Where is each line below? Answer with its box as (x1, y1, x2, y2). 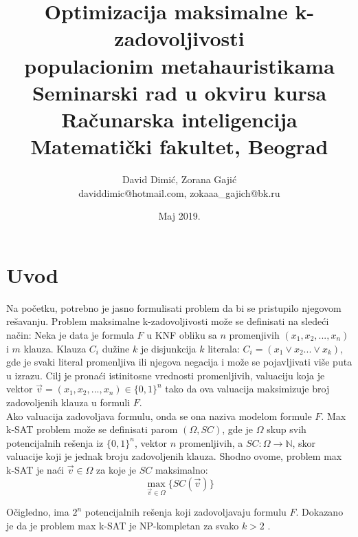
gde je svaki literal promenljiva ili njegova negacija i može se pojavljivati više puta (6, 355, 353, 369)
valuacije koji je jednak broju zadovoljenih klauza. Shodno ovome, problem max (6, 449, 342, 463)
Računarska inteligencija (61, 105, 298, 133)
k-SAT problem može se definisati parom (6, 422, 178, 436)
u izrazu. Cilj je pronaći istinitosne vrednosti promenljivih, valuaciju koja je (6, 368, 325, 382)
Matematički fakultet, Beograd (30, 132, 328, 160)
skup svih (267, 422, 306, 436)
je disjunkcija (140, 341, 197, 355)
